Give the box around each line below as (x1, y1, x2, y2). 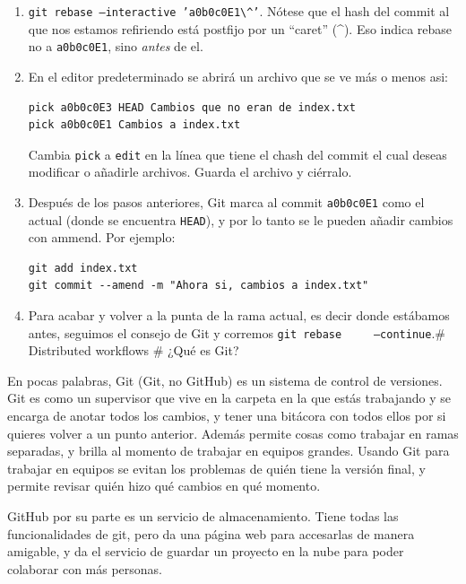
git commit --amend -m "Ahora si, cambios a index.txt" (28, 279, 369, 292)
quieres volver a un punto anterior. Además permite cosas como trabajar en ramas (7, 423, 459, 442)
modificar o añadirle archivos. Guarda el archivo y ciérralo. (28, 162, 352, 181)
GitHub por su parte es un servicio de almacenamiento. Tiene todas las (7, 507, 399, 526)
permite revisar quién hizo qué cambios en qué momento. (7, 476, 321, 495)
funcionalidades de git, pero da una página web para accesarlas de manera (7, 524, 415, 543)
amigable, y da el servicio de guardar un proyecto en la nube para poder (7, 542, 404, 561)
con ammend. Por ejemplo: (28, 228, 176, 247)
